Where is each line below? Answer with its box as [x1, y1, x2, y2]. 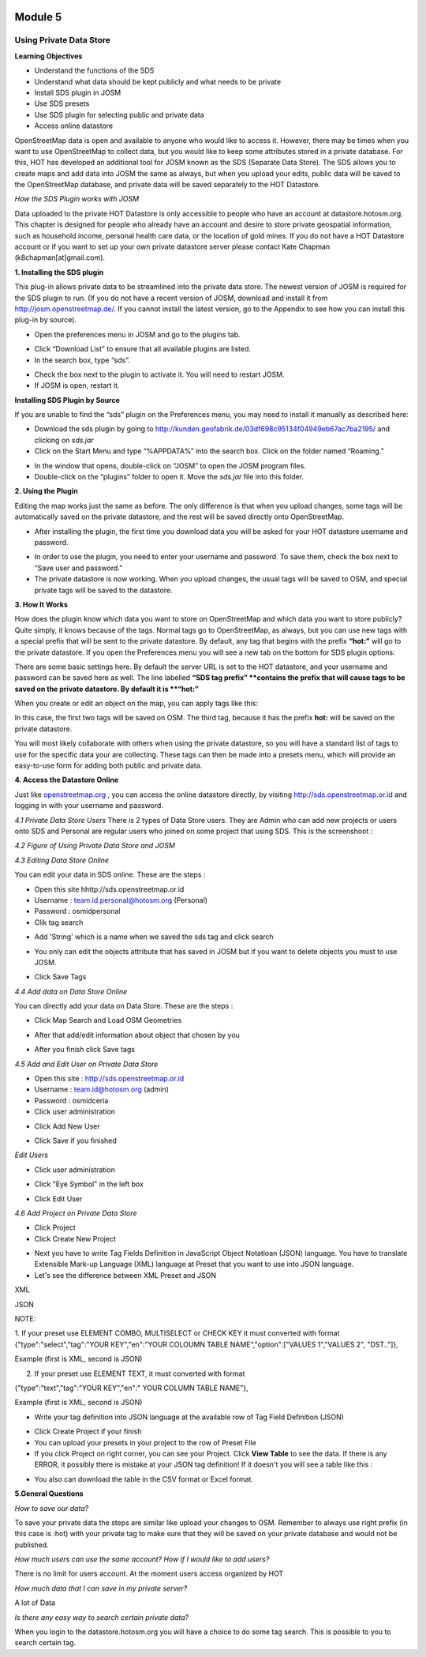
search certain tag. [14, 1638, 77, 1648]
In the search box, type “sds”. [34, 355, 130, 365]
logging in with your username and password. [14, 801, 163, 810]
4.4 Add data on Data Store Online [14, 986, 128, 996]
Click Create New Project [34, 1234, 116, 1243]
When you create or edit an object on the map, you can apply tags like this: [14, 699, 258, 708]
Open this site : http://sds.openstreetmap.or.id [34, 1074, 185, 1084]
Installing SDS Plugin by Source [14, 395, 120, 404]
